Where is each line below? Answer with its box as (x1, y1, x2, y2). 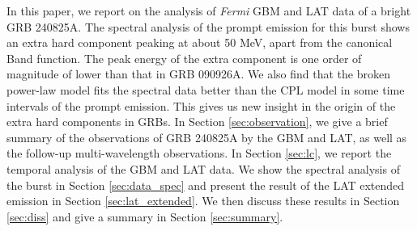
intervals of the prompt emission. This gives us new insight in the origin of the (6, 97, 396, 114)
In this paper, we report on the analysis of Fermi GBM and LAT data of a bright (6, 2, 411, 19)
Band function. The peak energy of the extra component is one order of (6, 49, 362, 66)
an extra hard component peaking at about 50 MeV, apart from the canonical (6, 34, 393, 51)
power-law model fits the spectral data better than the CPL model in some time (6, 81, 405, 98)
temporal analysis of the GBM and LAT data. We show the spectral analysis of (6, 160, 400, 177)
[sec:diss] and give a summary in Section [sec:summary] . (6, 208, 283, 225)
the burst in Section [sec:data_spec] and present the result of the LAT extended (6, 176, 405, 193)
